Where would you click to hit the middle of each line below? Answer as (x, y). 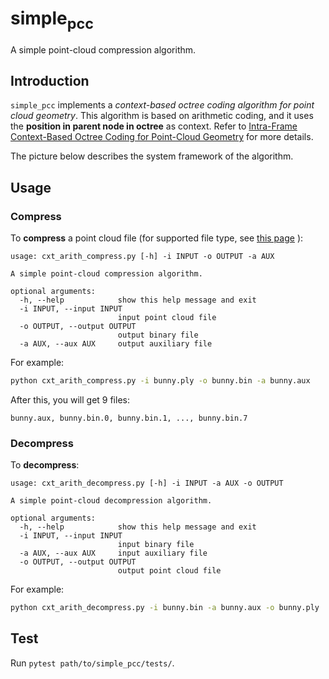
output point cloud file (169, 571)
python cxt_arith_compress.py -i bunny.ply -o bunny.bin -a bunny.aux (160, 381)
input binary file (156, 545)
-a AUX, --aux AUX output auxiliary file (116, 344)
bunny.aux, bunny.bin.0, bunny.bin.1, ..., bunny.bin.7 (129, 418)
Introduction (50, 80)
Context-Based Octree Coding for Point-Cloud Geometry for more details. (162, 137)
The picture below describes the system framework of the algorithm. (152, 156)
